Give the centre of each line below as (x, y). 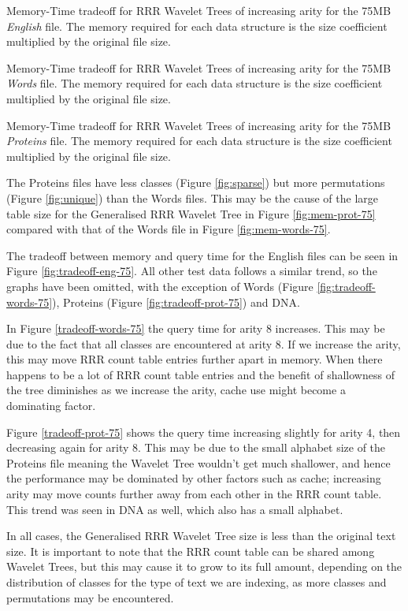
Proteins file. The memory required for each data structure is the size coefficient (199, 141)
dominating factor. (51, 406)
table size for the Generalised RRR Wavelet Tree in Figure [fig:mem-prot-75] (191, 213)
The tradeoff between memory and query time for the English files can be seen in (202, 255)
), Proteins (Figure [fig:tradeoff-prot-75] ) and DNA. (176, 302)
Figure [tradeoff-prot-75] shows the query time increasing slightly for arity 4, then (204, 432)
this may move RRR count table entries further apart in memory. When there (195, 359)
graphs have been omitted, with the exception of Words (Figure (160, 286)
